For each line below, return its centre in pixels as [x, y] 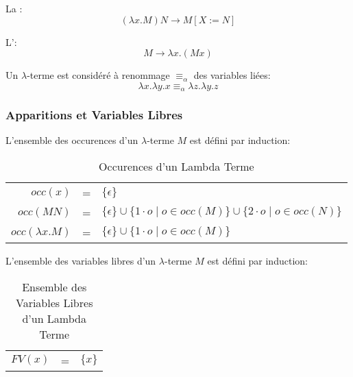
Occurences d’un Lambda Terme [176, 167]
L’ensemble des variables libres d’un [81, 261]
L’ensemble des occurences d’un [72, 140]
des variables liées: [232, 75]
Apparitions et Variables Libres [94, 115]
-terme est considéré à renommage [98, 75]
